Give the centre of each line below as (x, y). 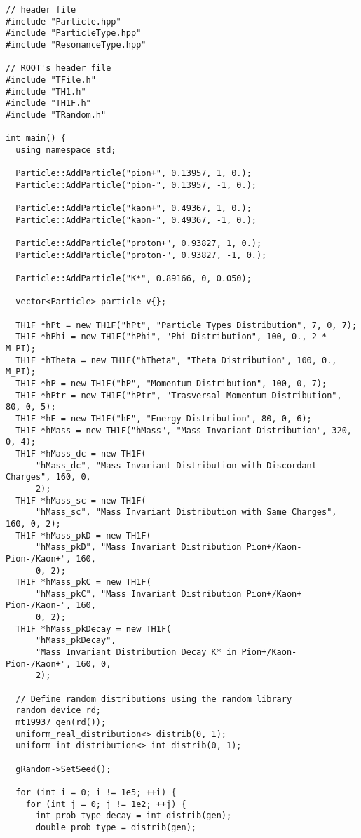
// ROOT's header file (59, 68)
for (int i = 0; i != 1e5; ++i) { (96, 792)
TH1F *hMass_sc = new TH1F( (81, 500)
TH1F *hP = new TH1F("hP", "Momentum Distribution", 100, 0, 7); (171, 384)
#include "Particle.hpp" (63, 21)
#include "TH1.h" (46, 92)
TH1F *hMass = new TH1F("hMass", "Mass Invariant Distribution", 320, (184, 430)
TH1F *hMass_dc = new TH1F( (81, 453)
